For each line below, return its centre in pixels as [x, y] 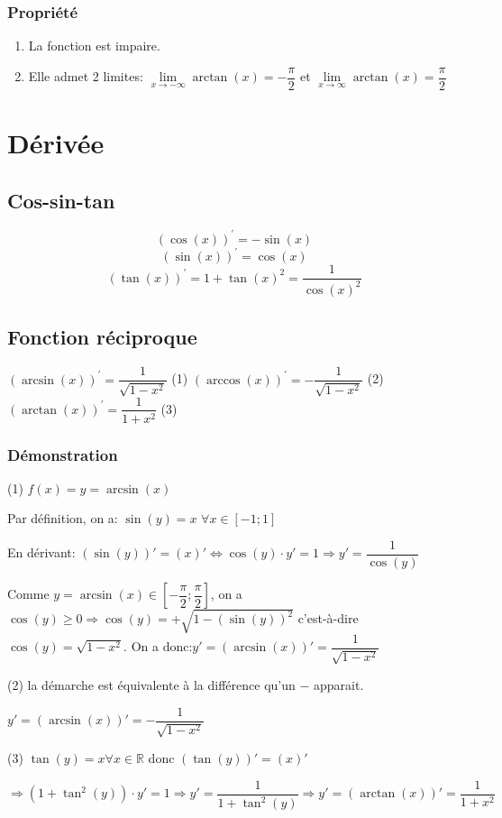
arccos [224, 380]
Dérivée [56, 143]
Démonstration [63, 454]
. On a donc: [158, 646]
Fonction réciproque [102, 337]
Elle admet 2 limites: [86, 76]
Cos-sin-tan [61, 200]
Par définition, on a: [63, 518]
